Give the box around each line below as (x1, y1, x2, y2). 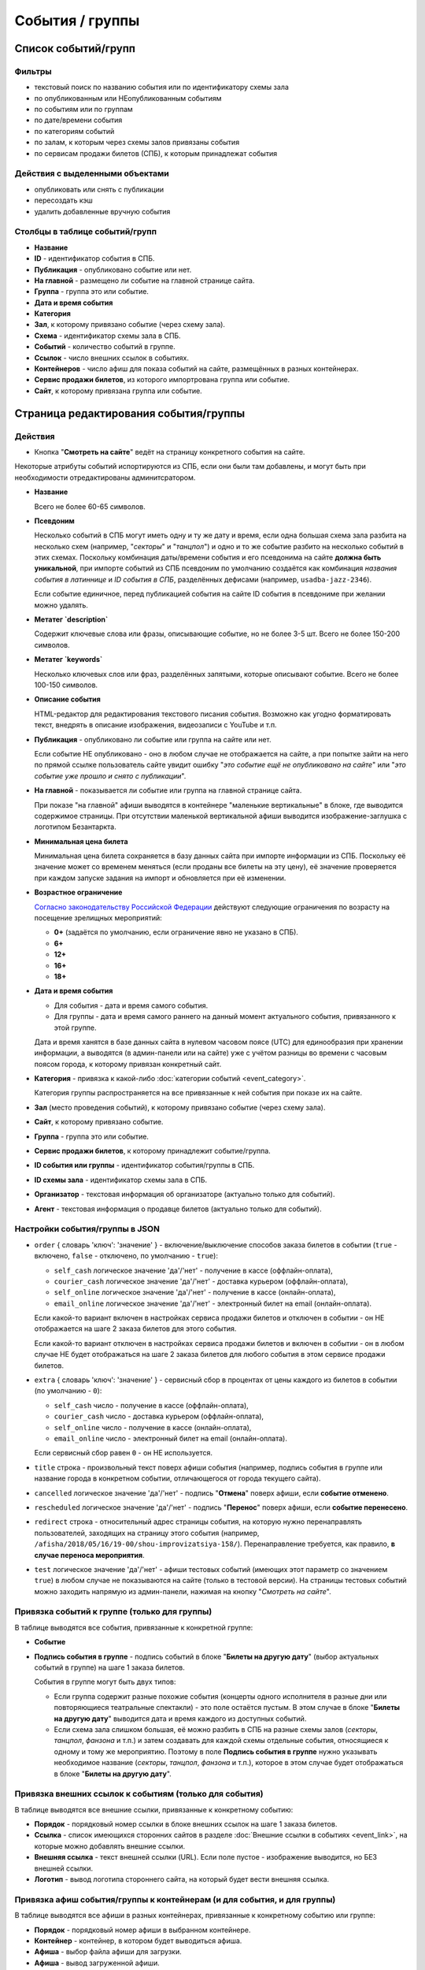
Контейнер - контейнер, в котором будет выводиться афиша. (34, 1935, 242, 1946)
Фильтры (14, 65, 52, 76)
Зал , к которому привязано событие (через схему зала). (34, 320, 226, 329)
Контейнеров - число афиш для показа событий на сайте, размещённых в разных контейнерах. (34, 364, 359, 374)
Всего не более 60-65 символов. (34, 501, 146, 511)
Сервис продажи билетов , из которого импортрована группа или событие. (34, 375, 290, 385)
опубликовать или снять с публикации (34, 184, 164, 194)
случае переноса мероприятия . (34, 1550, 145, 1559)
